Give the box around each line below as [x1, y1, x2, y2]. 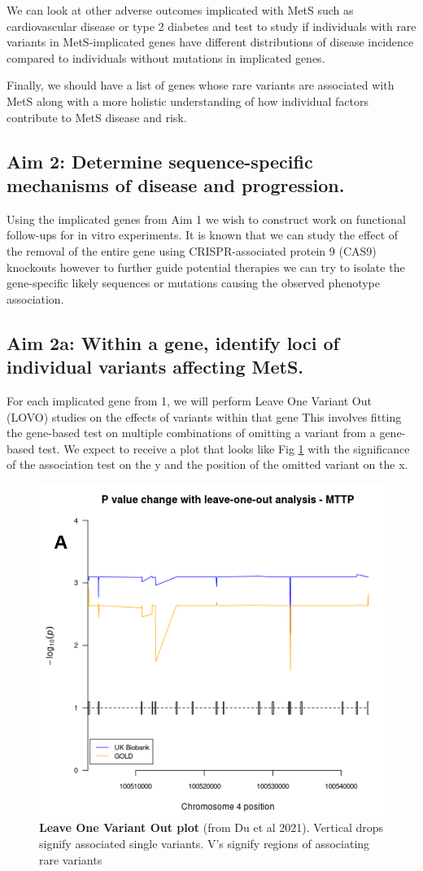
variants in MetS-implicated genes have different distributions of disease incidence [7, 33, 414, 50]
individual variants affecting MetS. [7, 354, 303, 379]
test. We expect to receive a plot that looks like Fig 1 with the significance [37, 440, 410, 457]
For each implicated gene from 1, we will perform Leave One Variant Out [7, 392, 372, 409]
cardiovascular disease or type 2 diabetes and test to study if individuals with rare [7, 17, 416, 34]
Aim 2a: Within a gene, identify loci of [7, 330, 339, 355]
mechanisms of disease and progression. [7, 172, 345, 197]
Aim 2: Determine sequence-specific [7, 148, 313, 173]
